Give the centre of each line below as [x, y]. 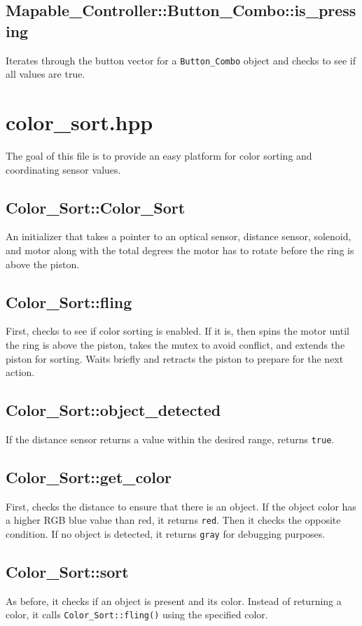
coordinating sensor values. [63, 169]
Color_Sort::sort [67, 572]
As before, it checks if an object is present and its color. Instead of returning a [174, 600]
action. [20, 372]
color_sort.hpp [79, 122]
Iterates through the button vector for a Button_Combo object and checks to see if [181, 60]
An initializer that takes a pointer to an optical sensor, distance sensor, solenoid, [179, 236]
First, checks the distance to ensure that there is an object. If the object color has [181, 506]
